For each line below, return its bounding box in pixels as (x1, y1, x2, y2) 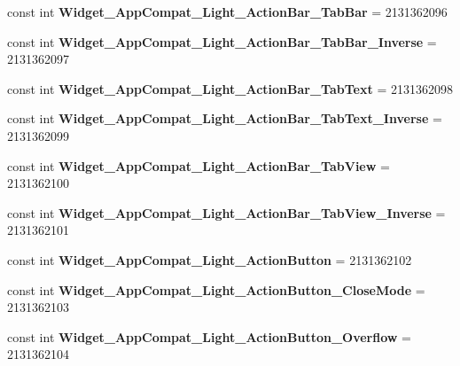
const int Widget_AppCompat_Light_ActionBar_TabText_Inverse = (7, 109, 442, 128)
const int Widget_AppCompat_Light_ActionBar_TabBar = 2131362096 (7, 3, 448, 20)
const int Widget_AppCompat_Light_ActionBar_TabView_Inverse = (7, 203, 446, 222)
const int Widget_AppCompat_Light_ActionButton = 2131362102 (7, 250, 412, 269)
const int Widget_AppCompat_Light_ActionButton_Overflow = (7, 327, 411, 346)
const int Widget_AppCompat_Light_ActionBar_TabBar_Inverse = (7, 32, 437, 51)
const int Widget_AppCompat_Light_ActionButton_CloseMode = (7, 280, 425, 299)
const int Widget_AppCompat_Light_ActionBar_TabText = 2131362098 (7, 79, 453, 97)
